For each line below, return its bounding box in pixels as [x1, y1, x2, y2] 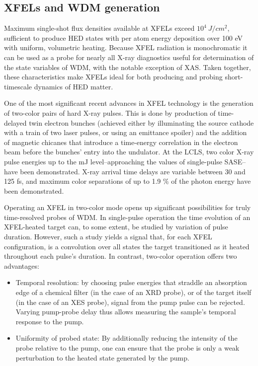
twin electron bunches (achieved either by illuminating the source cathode [29, 117, 254, 128]
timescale [4, 81, 32, 91]
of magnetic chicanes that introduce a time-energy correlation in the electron [4, 137, 238, 147]
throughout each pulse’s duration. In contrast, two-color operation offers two [4, 251, 237, 261]
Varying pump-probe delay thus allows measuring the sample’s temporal [15, 306, 236, 317]
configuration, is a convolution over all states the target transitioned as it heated [4, 241, 250, 251]
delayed [4, 117, 27, 128]
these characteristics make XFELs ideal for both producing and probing [4, 72, 223, 82]
